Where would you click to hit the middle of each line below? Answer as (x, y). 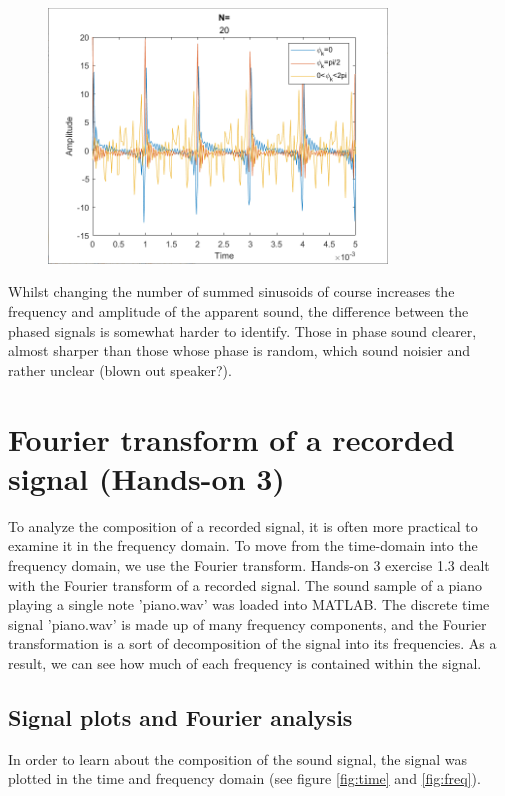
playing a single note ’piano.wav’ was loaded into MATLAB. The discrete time (249, 604)
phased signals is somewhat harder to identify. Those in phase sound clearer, (242, 330)
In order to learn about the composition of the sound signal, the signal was (238, 758)
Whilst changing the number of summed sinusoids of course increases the (231, 291)
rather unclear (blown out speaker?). (120, 369)
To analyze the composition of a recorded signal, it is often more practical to (243, 525)
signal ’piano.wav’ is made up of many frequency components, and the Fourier (247, 623)
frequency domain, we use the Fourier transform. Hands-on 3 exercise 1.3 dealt (249, 564)
